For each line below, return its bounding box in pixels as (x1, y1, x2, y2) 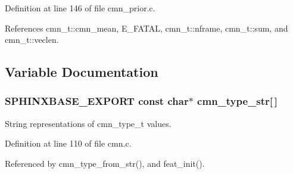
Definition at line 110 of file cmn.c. (5, 137, 132, 150)
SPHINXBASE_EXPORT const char (5, 94, 189, 108)
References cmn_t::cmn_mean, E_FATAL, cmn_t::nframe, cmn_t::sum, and (5, 21, 288, 34)
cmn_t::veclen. (5, 33, 59, 46)
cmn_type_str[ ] (197, 94, 278, 108)
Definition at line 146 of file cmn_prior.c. (5, 2, 155, 14)
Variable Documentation (5, 63, 158, 81)
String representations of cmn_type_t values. (5, 117, 172, 129)
